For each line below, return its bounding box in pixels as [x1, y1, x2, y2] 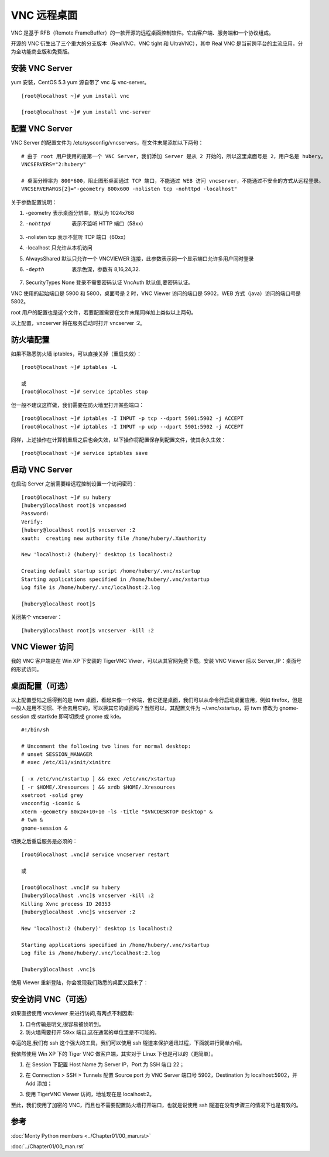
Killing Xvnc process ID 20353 [21, 901, 111, 907]
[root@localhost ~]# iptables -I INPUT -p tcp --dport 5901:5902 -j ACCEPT [21, 415, 244, 422]
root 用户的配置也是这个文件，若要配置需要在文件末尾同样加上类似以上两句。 [11, 309, 197, 316]
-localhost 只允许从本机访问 [25, 244, 93, 251]
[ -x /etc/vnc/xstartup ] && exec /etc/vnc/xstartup [21, 776, 176, 782]
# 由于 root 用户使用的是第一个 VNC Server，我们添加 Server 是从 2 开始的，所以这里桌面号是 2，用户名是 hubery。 [21, 153, 326, 159]
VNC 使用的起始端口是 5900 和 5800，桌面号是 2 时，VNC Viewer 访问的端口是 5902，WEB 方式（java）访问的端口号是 [11, 290, 301, 297]
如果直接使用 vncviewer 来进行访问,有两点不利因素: [11, 1010, 134, 1017]
